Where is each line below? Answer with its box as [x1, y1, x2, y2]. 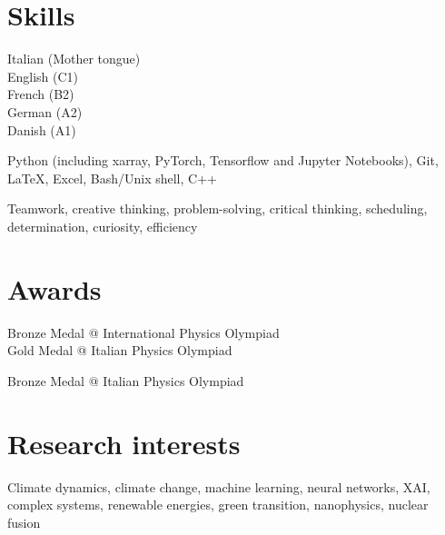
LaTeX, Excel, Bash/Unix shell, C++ [7, 168, 217, 187]
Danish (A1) [7, 120, 76, 139]
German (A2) [7, 102, 83, 121]
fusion [7, 512, 41, 531]
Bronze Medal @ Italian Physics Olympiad [7, 371, 244, 390]
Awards [7, 270, 102, 307]
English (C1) [7, 66, 79, 85]
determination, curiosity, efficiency [7, 216, 198, 235]
